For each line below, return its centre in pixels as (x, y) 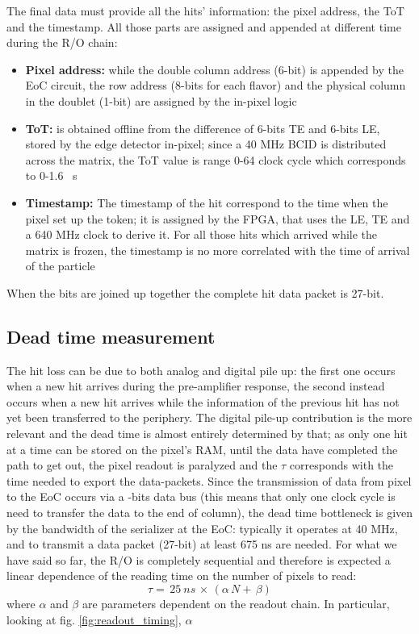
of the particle (60, 266)
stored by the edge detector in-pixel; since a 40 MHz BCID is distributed (206, 144)
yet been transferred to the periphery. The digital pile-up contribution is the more (209, 417)
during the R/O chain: (62, 42)
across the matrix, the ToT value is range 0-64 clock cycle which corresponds (216, 159)
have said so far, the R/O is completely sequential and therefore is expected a (199, 559)
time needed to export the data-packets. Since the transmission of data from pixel (209, 480)
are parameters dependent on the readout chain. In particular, (236, 604)
